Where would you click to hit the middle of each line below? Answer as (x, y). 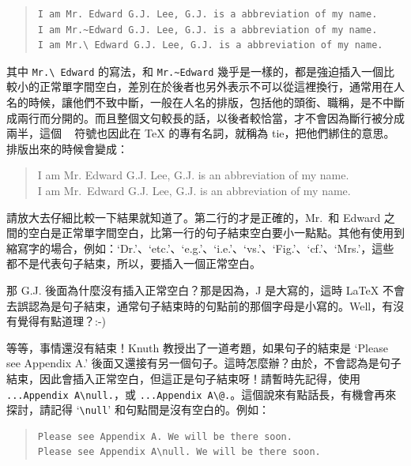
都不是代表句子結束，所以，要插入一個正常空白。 (134, 263)
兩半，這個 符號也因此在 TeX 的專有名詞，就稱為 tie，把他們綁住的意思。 (201, 133)
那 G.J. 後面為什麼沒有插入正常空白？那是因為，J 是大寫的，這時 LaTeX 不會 (205, 289)
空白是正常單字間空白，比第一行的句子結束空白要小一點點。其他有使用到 (216, 233)
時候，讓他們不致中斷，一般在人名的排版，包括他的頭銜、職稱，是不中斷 (216, 102)
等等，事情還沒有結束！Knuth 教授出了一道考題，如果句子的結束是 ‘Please (197, 347)
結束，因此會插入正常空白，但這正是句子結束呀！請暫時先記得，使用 (183, 378)
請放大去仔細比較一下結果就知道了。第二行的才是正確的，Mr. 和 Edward (194, 217)
